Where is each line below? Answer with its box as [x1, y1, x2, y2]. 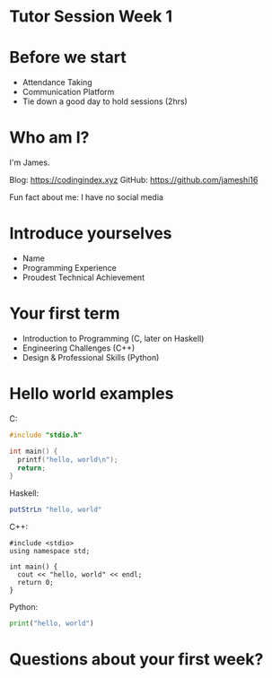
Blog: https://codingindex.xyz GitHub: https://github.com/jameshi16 [9, 175, 259, 186]
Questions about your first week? [9, 649, 264, 670]
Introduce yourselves [9, 223, 172, 244]
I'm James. [9, 157, 50, 168]
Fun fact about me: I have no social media [9, 192, 164, 203]
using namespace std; [9, 547, 91, 556]
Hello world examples [9, 384, 174, 404]
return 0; [17, 578, 54, 587]
